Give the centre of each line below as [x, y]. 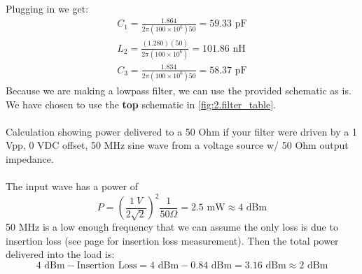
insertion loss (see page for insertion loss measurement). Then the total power [172, 240]
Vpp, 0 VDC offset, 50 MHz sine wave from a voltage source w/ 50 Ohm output [177, 145]
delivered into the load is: [60, 254]
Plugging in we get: [47, 8]
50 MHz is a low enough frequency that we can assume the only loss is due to [172, 227]
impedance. [30, 158]
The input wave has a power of [72, 186]
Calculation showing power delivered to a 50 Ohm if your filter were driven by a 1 [181, 131]
